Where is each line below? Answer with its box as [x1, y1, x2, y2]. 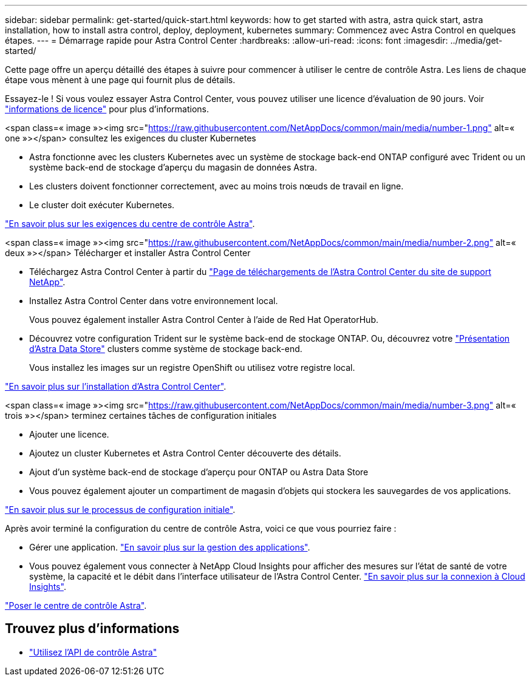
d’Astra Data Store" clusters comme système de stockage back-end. [29, 344, 302, 354]
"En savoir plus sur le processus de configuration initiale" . [5, 504, 236, 515]
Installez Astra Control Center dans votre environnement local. [29, 296, 278, 306]
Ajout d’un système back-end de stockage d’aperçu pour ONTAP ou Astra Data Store [29, 467, 369, 477]
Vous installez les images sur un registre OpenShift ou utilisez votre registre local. [29, 362, 355, 373]
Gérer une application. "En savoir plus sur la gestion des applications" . [29, 542, 310, 552]
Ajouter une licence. [29, 429, 109, 439]
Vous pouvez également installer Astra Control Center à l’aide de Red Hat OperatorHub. [29, 314, 378, 325]
